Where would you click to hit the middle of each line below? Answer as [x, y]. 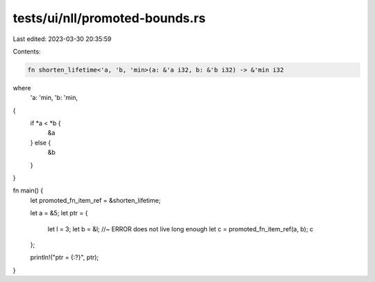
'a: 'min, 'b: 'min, [54, 98]
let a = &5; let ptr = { [59, 213]
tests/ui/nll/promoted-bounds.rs [109, 18]
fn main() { [28, 190]
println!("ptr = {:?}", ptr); [65, 258]
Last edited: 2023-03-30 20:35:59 [62, 39]
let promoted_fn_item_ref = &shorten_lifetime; [95, 200]
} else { [41, 142]
